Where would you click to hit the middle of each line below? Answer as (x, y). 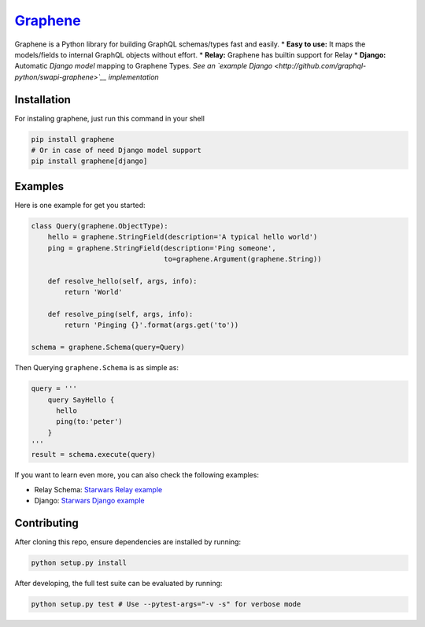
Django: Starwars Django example (89, 501)
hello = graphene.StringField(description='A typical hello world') (183, 237)
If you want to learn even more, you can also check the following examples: (137, 475)
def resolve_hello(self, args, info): (122, 281)
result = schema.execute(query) (94, 454)
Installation (42, 100)
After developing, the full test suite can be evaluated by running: (118, 584)
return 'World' (94, 292)
